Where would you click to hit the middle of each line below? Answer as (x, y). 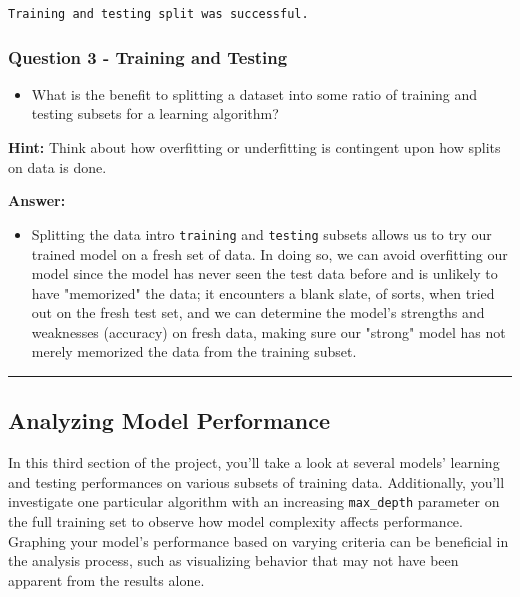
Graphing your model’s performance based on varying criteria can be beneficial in (258, 540)
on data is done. (57, 166)
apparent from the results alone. (106, 579)
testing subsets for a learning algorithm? (155, 113)
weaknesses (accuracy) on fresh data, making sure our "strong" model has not (268, 331)
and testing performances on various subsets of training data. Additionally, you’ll (256, 481)
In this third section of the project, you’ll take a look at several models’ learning (254, 462)
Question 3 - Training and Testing (148, 56)
